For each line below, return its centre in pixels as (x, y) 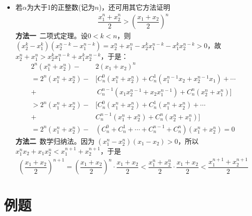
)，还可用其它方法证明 (135, 7)
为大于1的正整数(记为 (61, 7)
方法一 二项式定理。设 (51, 36)
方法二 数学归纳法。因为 (55, 141)
